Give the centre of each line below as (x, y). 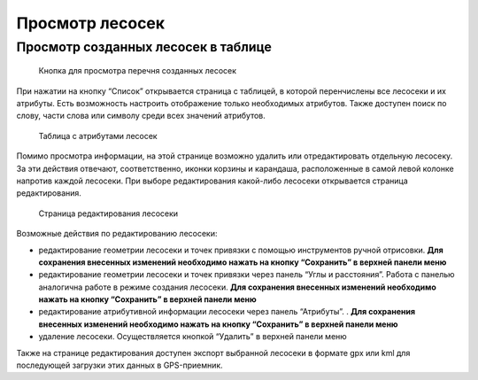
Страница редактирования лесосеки (108, 213)
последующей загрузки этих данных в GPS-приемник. (119, 365)
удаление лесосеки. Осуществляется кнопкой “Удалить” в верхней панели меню (193, 337)
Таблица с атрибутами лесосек (98, 136)
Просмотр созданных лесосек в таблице (144, 47)
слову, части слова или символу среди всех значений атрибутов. (141, 116)
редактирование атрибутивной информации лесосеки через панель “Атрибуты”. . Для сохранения (227, 312)
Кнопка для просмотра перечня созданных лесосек (138, 71)
